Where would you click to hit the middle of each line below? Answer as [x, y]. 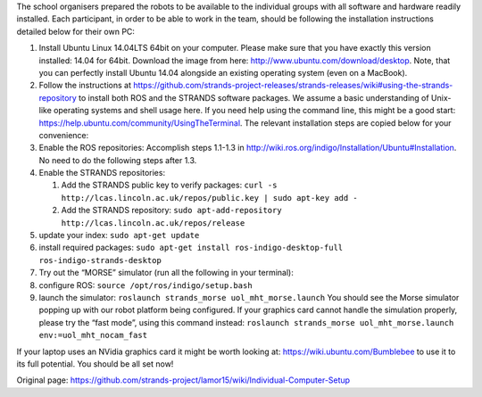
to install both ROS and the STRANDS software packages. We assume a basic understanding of [254, 97]
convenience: [64, 135]
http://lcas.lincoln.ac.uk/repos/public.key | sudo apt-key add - [210, 198]
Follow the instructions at [85, 86]
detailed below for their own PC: [76, 31]
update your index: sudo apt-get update [119, 236]
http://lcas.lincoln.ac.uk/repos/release [153, 223]
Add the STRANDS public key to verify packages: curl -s [169, 185]
